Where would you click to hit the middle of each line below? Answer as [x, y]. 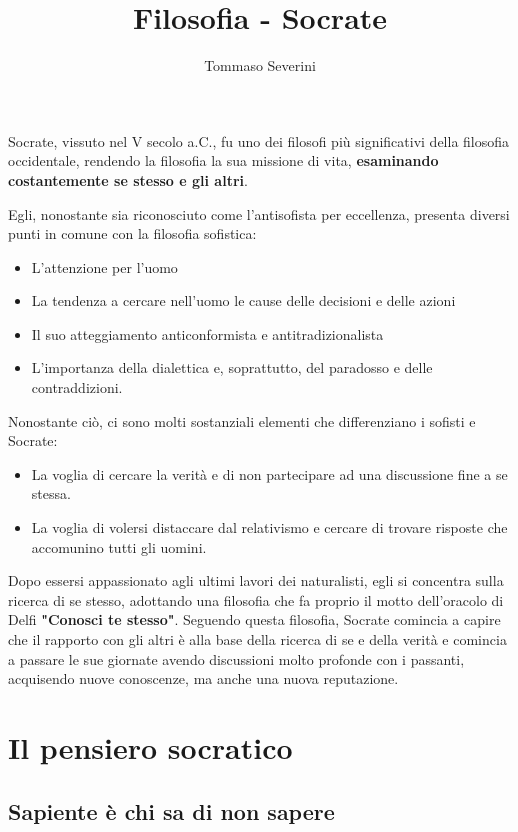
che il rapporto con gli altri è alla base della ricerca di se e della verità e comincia [257, 639]
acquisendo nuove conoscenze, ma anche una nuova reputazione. [203, 678]
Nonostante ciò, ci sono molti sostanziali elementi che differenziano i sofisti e [242, 420]
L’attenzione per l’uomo [104, 266]
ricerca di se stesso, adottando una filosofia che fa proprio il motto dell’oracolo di [256, 599]
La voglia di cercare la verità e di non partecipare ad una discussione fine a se [269, 473]
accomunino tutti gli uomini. [119, 546]
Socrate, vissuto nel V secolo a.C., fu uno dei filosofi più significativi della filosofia [259, 140]
